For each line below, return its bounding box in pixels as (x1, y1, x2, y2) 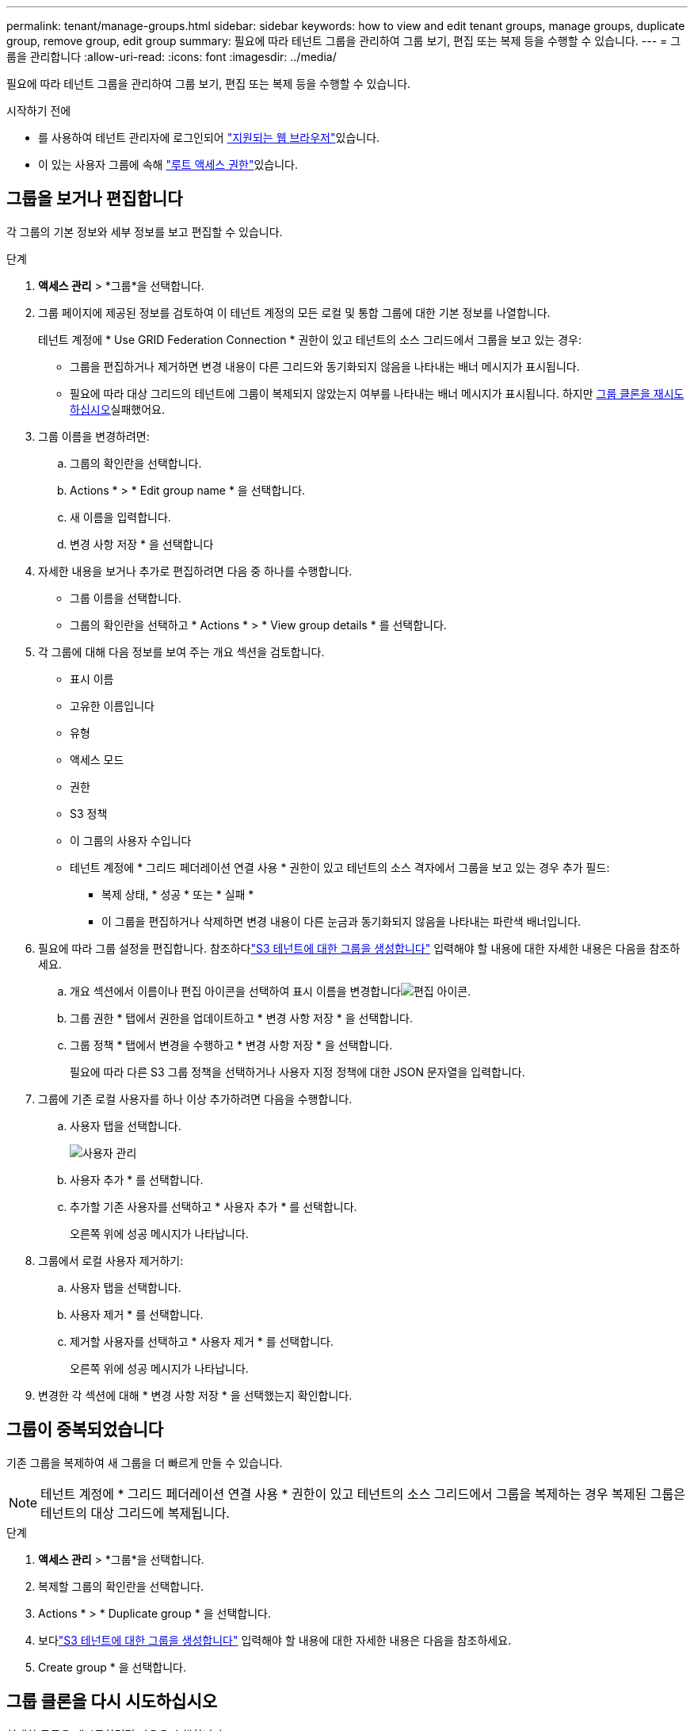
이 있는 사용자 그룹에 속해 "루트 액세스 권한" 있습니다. (38, 158, 299, 171)
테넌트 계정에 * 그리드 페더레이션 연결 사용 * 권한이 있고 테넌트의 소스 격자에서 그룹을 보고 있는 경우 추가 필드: (70, 860, 610, 874)
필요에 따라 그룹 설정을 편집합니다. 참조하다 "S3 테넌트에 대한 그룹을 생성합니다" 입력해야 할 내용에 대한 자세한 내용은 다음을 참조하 (38, 941, 681, 955)
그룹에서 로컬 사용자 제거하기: (38, 1253, 184, 1267)
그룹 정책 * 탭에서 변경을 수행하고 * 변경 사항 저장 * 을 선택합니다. (70, 1037, 393, 1052)
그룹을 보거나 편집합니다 (6, 189, 183, 209)
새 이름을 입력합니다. (70, 510, 171, 524)
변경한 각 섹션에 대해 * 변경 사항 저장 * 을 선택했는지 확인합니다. (38, 1388, 353, 1402)
